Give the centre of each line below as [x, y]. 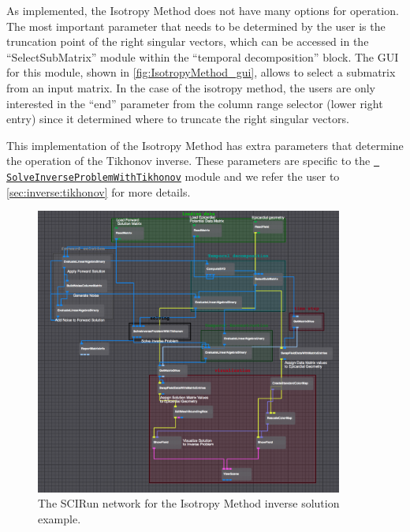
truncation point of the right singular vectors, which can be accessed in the [188, 41]
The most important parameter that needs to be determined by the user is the [196, 26]
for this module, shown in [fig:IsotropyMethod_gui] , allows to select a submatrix [201, 72]
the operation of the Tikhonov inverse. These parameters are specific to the [188, 161]
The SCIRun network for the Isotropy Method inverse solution [189, 503]
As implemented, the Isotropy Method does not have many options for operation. [203, 10]
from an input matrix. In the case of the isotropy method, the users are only [191, 87]
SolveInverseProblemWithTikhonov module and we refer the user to [173, 176]
